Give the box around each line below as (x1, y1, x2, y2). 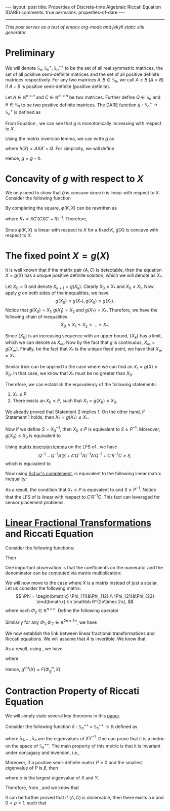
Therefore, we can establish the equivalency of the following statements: (5, 381, 157, 387)
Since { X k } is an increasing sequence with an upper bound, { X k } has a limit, (5, 332, 162, 340)
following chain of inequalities (5, 314, 67, 320)
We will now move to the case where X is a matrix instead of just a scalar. (5, 580, 158, 586)
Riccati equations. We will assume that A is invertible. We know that (5, 635, 146, 642)
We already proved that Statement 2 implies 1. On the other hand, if (5, 409, 145, 415)
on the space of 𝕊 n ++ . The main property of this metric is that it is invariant (5, 742, 161, 750)
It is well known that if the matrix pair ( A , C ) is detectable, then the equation (5, 267, 162, 273)
